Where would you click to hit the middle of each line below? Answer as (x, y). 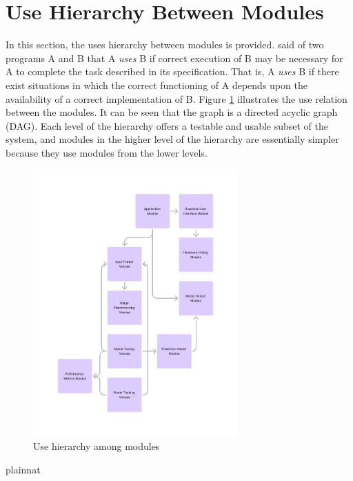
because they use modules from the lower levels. (107, 152)
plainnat (23, 469)
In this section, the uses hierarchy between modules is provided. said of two (165, 45)
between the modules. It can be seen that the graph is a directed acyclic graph (172, 112)
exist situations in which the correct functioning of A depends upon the (157, 85)
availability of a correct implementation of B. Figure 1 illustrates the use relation (176, 98)
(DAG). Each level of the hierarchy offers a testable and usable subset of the (167, 125)
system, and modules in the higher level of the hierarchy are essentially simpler (172, 139)
